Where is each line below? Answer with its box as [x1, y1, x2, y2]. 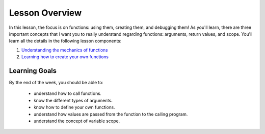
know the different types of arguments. [33, 97, 113, 103]
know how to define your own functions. [33, 104, 115, 110]
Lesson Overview [9, 7, 82, 18]
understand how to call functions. [33, 90, 102, 96]
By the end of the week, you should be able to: [9, 80, 104, 86]
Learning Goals [9, 67, 57, 75]
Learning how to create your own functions [21, 54, 109, 60]
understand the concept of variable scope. [33, 118, 120, 124]
